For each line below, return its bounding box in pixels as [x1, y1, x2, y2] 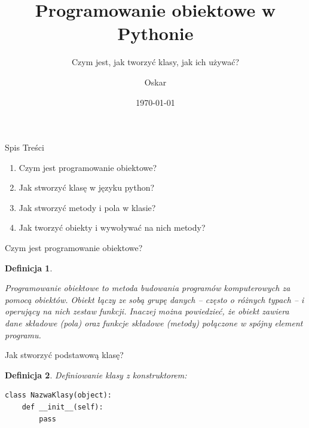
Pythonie [117, 21, 194, 45]
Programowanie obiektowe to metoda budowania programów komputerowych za [5, 282, 290, 294]
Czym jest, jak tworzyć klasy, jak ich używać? [71, 56, 240, 68]
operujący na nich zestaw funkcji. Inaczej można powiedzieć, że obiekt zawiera [5, 305, 289, 317]
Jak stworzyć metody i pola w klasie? [19, 201, 156, 213]
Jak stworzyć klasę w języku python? [19, 181, 155, 194]
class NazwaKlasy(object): [5, 391, 112, 400]
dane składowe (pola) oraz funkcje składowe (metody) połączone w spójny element [5, 317, 303, 329]
